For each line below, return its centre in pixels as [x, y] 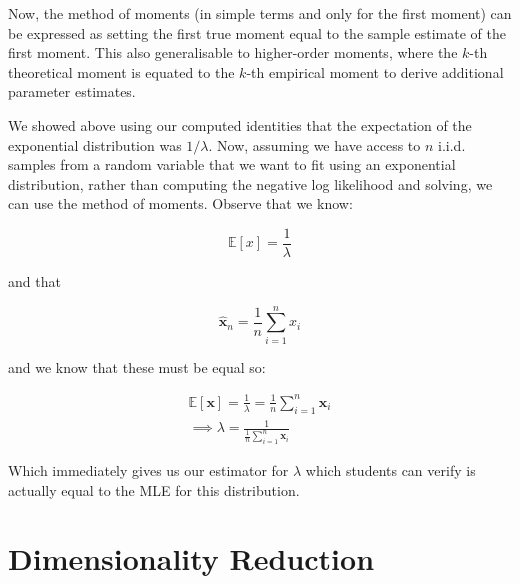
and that [34, 281]
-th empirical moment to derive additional [375, 71]
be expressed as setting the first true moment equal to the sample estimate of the [257, 32]
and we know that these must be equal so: [137, 366]
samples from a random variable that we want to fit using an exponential [232, 164]
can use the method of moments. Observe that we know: [180, 203]
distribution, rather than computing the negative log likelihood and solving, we [250, 183]
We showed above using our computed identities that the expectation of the [240, 124]
